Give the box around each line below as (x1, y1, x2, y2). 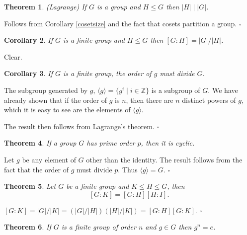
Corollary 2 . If (4, 35, 53, 45)
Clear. (4, 51, 22, 62)
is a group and (96, 1, 141, 11)
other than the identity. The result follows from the (86, 154, 243, 164)
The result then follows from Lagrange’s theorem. (4, 121, 155, 131)
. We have (208, 84, 238, 95)
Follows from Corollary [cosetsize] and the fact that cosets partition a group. (4, 18, 237, 28)
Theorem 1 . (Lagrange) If (4, 1, 86, 11)
